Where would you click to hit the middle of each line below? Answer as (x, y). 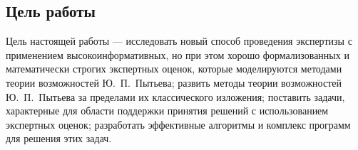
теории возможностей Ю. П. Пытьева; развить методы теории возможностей (174, 82)
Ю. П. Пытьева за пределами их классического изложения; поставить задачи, (175, 96)
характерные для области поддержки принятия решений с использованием (167, 111)
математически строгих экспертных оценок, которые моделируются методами (174, 69)
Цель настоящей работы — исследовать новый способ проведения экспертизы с (179, 41)
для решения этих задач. (59, 138)
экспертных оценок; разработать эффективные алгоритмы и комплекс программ (178, 124)
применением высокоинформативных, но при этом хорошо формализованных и (178, 54)
